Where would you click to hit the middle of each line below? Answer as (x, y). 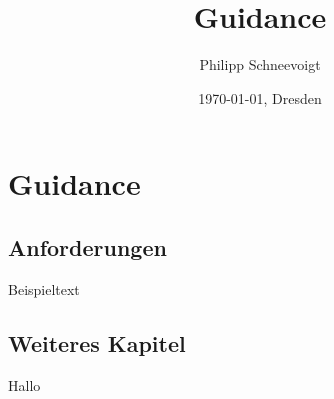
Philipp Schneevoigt (260, 64)
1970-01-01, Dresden (260, 97)
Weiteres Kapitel (97, 342)
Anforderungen (87, 246)
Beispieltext (44, 288)
